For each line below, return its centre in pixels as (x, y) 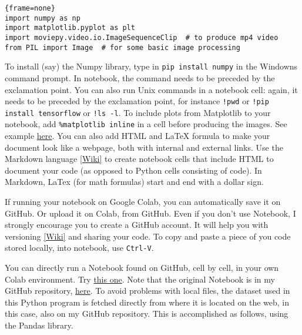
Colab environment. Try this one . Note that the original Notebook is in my (140, 279)
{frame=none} (30, 8)
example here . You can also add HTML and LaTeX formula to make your (137, 136)
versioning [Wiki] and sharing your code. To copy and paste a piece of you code (148, 236)
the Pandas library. (39, 325)
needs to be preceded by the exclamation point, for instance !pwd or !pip (137, 101)
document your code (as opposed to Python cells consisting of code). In (133, 170)
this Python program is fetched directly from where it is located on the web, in (147, 302)
